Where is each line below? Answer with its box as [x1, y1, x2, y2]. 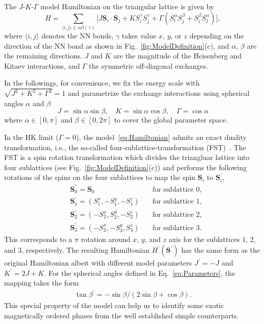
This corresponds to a [4, 233, 72, 244]
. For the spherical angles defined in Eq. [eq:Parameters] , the [44, 267, 235, 278]
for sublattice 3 [152, 224, 200, 232]
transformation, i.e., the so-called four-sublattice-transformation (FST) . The [4, 141, 246, 152]
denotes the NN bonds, [41, 30, 114, 40]
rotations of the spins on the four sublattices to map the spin [4, 172, 195, 183]
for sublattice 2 [152, 211, 200, 219]
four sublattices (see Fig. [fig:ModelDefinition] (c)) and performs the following [4, 161, 247, 172]
